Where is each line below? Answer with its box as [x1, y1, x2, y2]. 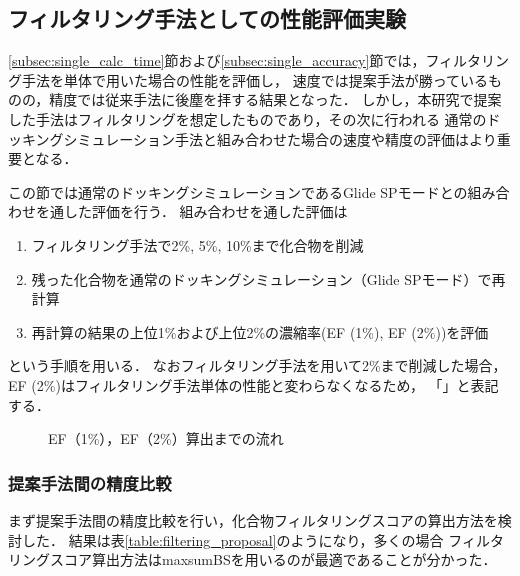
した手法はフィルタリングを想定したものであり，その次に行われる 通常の [8, 108, 487, 129]
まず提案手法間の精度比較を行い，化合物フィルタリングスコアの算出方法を [8, 509, 498, 530]
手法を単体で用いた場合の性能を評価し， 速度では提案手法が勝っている [21, 69, 488, 90]
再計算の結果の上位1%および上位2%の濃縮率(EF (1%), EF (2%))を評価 [31, 321, 489, 342]
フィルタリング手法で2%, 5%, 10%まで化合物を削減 [31, 234, 364, 255]
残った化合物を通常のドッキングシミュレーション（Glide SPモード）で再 [31, 268, 506, 289]
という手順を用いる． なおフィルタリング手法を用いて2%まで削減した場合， [8, 355, 507, 376]
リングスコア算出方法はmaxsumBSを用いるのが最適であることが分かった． [8, 549, 497, 570]
